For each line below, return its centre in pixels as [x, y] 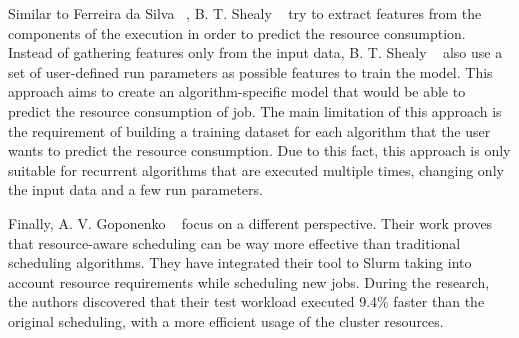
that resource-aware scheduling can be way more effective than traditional [234, 242]
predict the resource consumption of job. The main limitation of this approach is [255, 110]
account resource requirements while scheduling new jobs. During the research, [249, 281]
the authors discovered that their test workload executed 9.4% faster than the [246, 301]
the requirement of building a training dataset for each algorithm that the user [249, 130]
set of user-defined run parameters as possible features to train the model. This [250, 71]
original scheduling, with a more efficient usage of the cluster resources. [226, 320]
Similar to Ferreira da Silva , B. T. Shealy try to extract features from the [245, 13]
